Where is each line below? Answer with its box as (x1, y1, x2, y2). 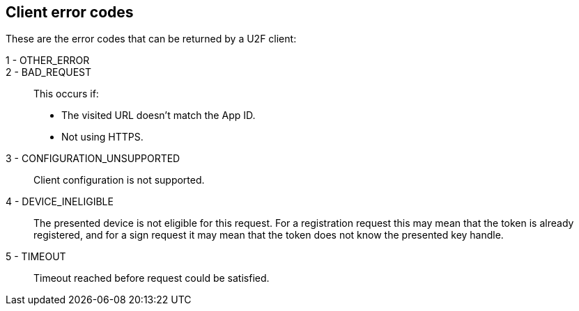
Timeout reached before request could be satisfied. (33, 272, 270, 285)
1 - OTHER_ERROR (6, 54, 90, 67)
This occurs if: (33, 88, 99, 100)
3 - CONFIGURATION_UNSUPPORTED (6, 152, 180, 165)
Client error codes (6, 3, 134, 21)
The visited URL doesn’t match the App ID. (61, 109, 256, 122)
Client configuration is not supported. (33, 174, 205, 186)
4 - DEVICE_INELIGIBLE (6, 196, 114, 208)
